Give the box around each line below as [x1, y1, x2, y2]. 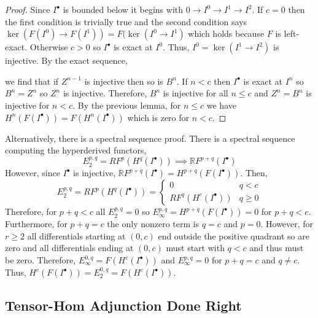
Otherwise [29, 41, 68, 53]
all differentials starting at [27, 229, 126, 242]
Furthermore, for [5, 217, 68, 230]
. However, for [260, 217, 314, 230]
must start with [166, 241, 225, 254]
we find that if [5, 74, 59, 87]
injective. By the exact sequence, [5, 54, 128, 67]
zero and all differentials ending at [5, 241, 134, 254]
